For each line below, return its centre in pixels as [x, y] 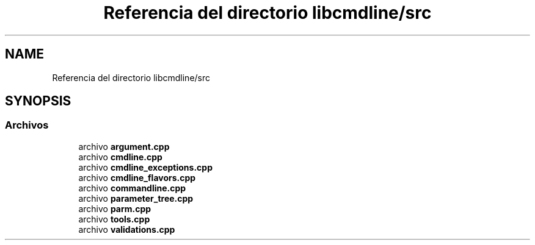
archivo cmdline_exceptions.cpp [145, 167]
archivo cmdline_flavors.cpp [137, 177]
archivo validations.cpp [127, 229]
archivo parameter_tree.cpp [136, 198]
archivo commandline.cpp [132, 188]
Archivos [27, 125]
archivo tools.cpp [114, 219]
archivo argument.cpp [124, 146]
